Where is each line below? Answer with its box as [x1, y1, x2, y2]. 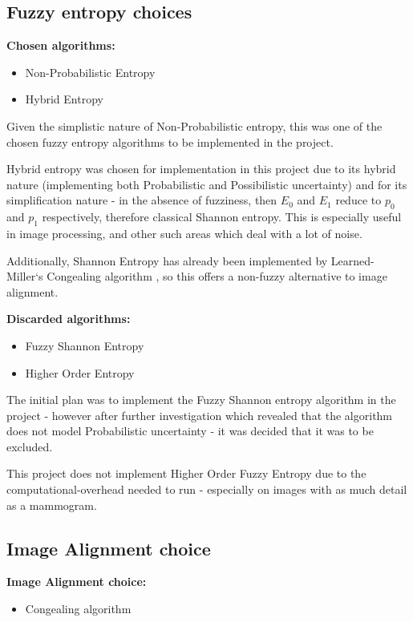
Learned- [330, 252, 375, 269]
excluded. [6, 438, 53, 454]
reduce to [335, 192, 382, 208]
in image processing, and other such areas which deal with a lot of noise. [6, 224, 362, 241]
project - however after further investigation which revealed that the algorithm [6, 406, 393, 423]
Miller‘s [6, 268, 43, 285]
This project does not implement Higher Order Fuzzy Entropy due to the [6, 465, 366, 482]
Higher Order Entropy [25, 364, 135, 381]
